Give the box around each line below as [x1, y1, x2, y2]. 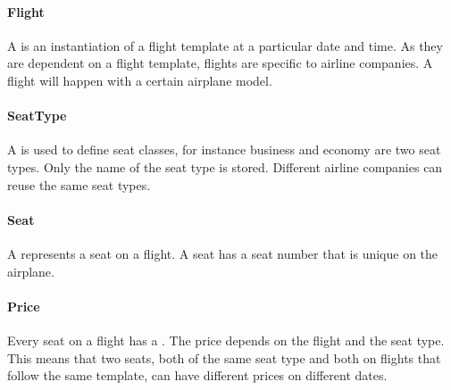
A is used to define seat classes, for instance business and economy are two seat [7, 140, 441, 159]
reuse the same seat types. [7, 175, 151, 194]
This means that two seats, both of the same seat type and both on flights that [7, 348, 441, 367]
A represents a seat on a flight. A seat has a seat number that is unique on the [7, 244, 438, 262]
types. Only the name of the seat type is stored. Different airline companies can [7, 157, 443, 176]
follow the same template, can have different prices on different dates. [7, 366, 388, 385]
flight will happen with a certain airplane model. [7, 71, 272, 89]
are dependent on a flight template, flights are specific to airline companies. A [7, 54, 433, 72]
